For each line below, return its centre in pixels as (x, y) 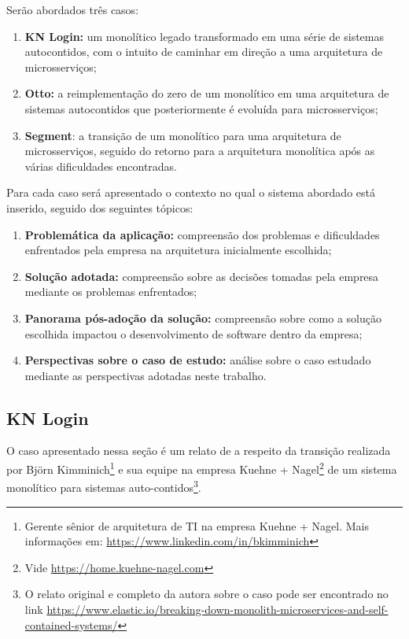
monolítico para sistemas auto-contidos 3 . (104, 486)
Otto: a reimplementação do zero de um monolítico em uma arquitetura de (207, 93)
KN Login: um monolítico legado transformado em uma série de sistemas (204, 36)
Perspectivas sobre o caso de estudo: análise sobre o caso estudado (198, 360)
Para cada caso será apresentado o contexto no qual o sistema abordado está (191, 192)
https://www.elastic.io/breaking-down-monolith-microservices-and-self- (217, 609)
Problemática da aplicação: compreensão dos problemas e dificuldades (202, 234)
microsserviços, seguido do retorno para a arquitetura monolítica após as (200, 151)
